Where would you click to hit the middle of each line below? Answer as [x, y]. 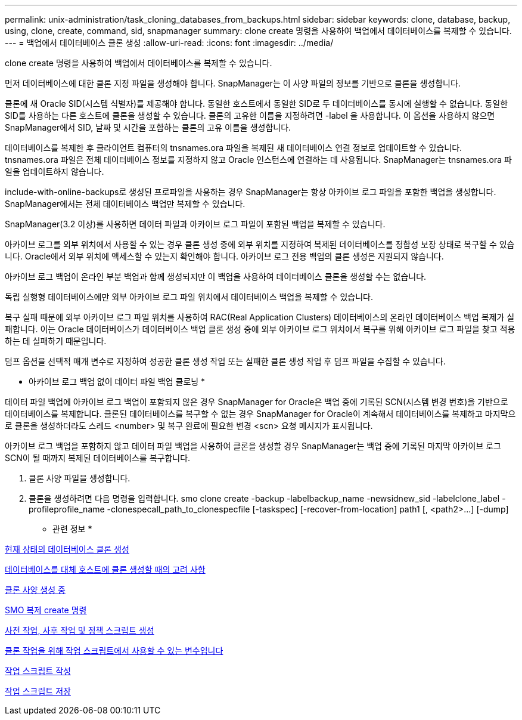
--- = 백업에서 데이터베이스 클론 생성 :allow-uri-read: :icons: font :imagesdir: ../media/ [169, 43]
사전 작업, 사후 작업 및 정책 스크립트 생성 [80, 630]
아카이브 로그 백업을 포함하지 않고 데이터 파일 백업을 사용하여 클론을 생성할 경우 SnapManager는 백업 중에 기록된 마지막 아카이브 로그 [253, 446]
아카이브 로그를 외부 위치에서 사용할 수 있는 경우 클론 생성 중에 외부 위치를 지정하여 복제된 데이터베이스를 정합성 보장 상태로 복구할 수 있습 [260, 244]
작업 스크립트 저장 [38, 691]
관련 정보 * [72, 529]
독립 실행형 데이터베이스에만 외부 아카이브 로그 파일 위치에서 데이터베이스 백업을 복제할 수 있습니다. [189, 297]
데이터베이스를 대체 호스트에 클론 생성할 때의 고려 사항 [105, 569]
